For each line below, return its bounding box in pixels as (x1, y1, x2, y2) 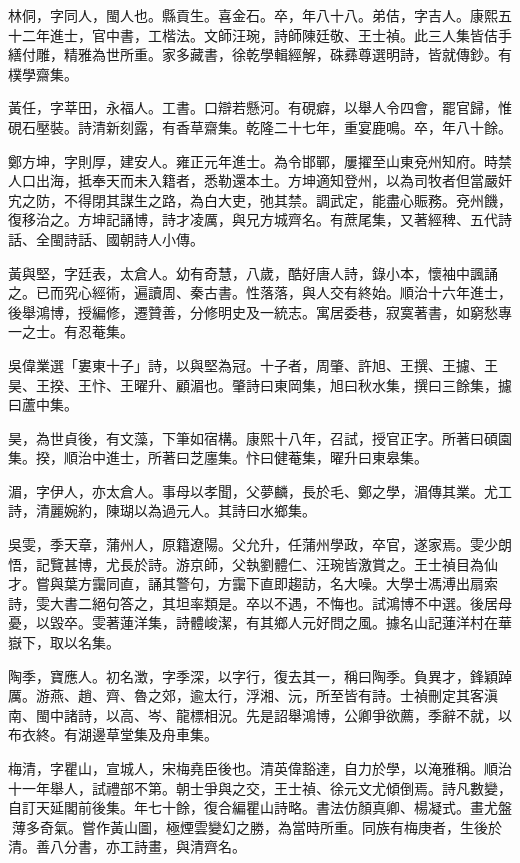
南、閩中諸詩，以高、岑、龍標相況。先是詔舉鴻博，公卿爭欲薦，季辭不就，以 (8, 704, 512, 725)
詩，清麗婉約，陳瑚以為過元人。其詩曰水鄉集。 (8, 500, 316, 521)
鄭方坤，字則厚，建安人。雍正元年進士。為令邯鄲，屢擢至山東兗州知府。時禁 (8, 150, 512, 171)
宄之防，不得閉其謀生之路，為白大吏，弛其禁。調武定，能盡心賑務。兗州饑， (8, 189, 512, 210)
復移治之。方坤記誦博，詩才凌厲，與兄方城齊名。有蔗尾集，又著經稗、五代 (8, 209, 498, 230)
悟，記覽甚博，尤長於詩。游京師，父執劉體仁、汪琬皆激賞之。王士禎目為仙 (8, 553, 498, 574)
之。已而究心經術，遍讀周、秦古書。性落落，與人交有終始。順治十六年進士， (8, 282, 512, 303)
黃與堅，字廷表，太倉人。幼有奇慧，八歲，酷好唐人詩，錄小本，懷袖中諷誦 (8, 262, 498, 283)
